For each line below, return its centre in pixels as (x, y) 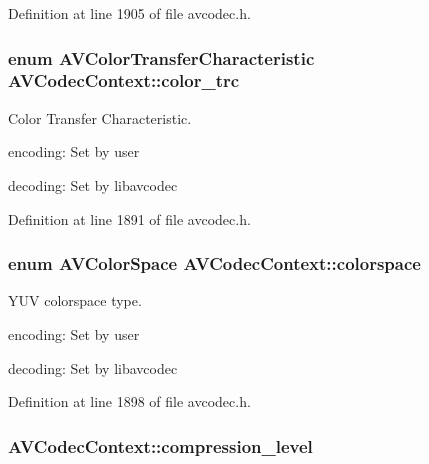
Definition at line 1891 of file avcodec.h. (129, 218)
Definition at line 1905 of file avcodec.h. (129, 13)
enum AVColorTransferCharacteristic (161, 57)
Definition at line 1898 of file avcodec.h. (129, 401)
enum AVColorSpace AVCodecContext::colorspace (214, 263)
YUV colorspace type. (75, 300)
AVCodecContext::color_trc (124, 80)
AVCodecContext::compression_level (160, 445)
